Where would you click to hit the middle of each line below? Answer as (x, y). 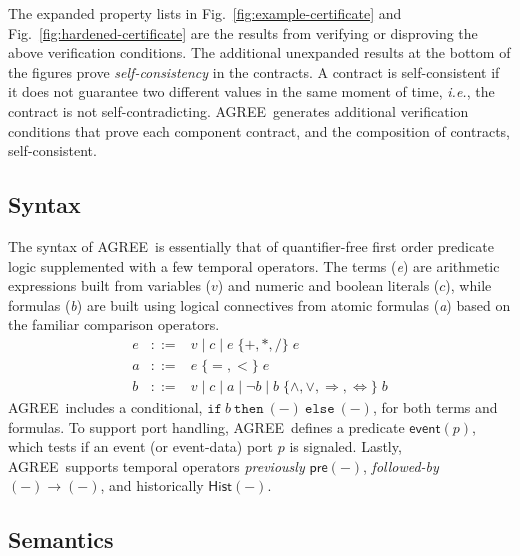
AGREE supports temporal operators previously (156, 465)
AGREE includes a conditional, (105, 407)
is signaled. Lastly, (345, 446)
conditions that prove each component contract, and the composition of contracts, (259, 130)
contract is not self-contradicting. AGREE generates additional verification (238, 110)
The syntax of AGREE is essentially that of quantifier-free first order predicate (251, 245)
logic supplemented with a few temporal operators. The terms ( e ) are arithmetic (254, 265)
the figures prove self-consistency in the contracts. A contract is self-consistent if (254, 71)
